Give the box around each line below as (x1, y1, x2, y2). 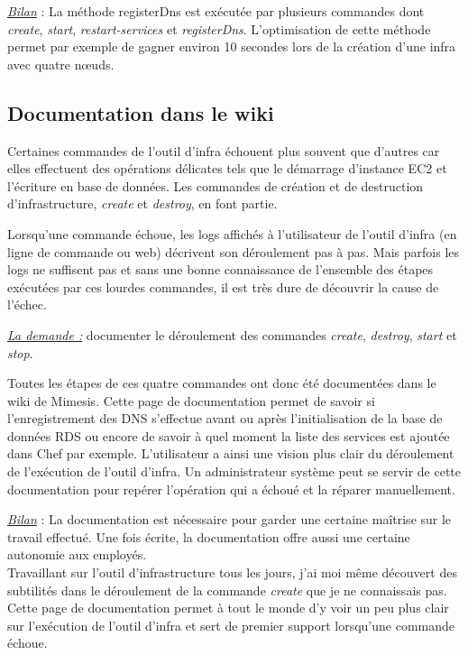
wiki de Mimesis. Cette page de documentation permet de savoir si (7, 391, 375, 410)
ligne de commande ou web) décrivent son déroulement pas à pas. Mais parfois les (7, 242, 460, 261)
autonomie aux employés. (7, 545, 147, 564)
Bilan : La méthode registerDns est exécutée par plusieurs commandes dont (7, 2, 425, 20)
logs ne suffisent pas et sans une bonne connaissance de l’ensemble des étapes (7, 260, 434, 279)
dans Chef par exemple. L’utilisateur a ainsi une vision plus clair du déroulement (7, 444, 454, 463)
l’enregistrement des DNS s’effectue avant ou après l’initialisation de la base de (7, 409, 443, 428)
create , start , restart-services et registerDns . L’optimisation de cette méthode (7, 19, 431, 38)
